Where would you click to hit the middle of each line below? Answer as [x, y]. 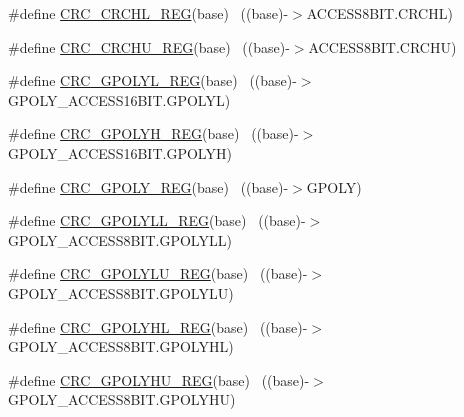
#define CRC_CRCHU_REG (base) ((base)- [149, 46]
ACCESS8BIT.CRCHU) [382, 46]
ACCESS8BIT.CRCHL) [379, 13]
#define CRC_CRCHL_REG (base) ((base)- [148, 13]
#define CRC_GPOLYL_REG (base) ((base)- [152, 80]
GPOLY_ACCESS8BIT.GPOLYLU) [121, 292]
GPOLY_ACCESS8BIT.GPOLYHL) [121, 346]
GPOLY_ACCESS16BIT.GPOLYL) [119, 99]
